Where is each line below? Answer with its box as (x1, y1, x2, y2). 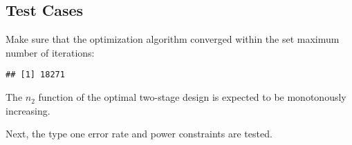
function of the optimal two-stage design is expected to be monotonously (38, 90, 346, 104)
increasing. (6, 103, 50, 117)
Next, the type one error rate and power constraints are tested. (6, 126, 272, 141)
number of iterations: (6, 45, 95, 59)
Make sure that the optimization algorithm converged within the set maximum (6, 32, 340, 46)
